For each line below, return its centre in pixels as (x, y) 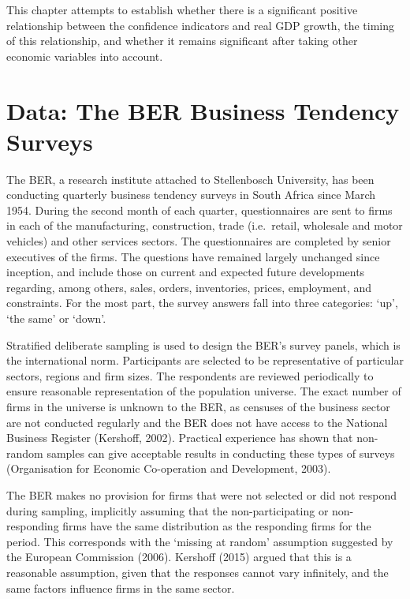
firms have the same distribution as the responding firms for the (217, 526)
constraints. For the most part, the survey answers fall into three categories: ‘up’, (202, 303)
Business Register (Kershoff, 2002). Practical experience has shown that (180, 438)
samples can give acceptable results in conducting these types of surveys (221, 453)
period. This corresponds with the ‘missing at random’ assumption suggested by (200, 541)
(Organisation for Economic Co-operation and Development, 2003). (169, 468)
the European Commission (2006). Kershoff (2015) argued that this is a (179, 557)
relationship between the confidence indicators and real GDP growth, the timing (200, 25)
